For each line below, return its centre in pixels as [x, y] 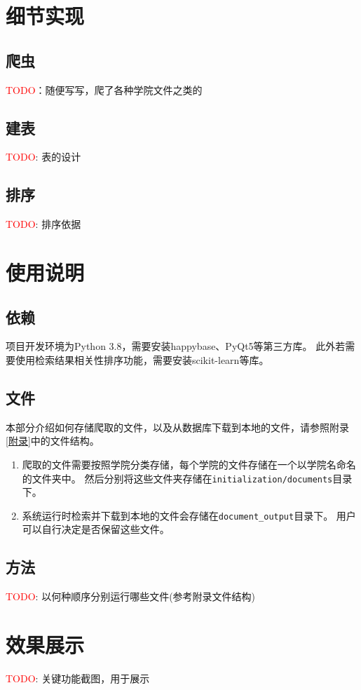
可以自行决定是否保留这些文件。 [96, 529]
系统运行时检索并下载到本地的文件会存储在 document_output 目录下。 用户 [189, 515]
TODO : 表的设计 [43, 157]
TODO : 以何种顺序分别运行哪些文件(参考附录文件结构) [131, 596]
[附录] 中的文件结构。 [53, 441]
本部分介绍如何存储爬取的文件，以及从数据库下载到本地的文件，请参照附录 [177, 427]
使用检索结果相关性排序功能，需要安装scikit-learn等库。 [142, 359]
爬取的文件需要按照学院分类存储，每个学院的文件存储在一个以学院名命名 [189, 464]
